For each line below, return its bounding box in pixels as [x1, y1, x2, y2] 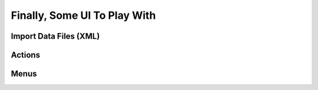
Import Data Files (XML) [11, 31, 100, 41]
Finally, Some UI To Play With [11, 9, 156, 22]
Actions [11, 50, 41, 60]
